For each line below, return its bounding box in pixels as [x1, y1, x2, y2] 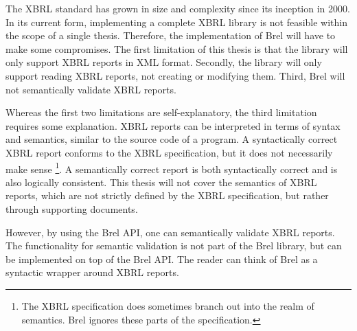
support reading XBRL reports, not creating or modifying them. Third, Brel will [5, 68, 345, 82]
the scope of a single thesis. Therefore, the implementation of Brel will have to [5, 28, 336, 43]
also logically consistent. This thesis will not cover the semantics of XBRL [5, 174, 317, 189]
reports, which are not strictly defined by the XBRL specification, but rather [5, 188, 329, 203]
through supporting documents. [5, 201, 138, 216]
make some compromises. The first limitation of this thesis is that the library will [5, 41, 348, 56]
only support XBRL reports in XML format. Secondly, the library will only [5, 55, 322, 69]
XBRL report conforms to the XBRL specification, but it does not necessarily [5, 145, 333, 159]
